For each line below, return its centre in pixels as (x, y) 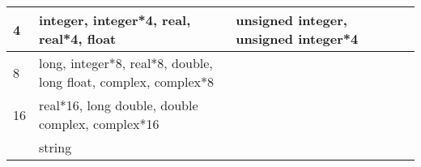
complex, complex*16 (99, 124)
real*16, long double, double (119, 105)
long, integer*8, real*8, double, (126, 63)
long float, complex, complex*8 (127, 81)
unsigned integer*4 (297, 39)
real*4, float (78, 39)
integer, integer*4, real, (115, 20)
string (55, 147)
